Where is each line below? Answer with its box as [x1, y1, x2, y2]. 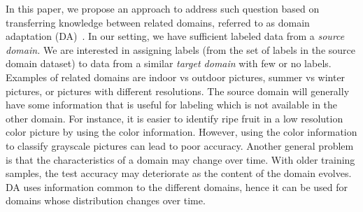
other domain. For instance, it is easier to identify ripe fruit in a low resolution [6, 111, 343, 125]
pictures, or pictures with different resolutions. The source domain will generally [6, 83, 350, 98]
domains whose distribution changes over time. [6, 193, 206, 208]
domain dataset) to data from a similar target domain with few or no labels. [6, 56, 332, 71]
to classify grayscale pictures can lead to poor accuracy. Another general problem [6, 138, 354, 153]
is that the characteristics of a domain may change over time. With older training [6, 152, 355, 167]
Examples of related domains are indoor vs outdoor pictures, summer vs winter [6, 69, 346, 84]
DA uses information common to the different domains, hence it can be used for [6, 179, 348, 194]
